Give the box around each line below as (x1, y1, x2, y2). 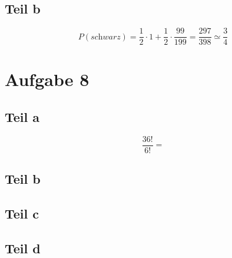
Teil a (5, 108, 40, 126)
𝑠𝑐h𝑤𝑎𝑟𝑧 (91, 32, 121, 41)
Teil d (5, 239, 41, 257)
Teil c (5, 204, 39, 223)
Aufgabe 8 (5, 67, 90, 91)
